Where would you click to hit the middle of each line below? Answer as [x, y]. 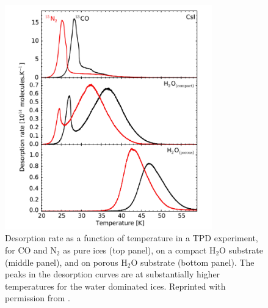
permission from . [38, 298]
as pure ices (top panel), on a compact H [139, 250]
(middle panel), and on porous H [66, 262]
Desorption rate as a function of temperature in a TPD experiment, [132, 238]
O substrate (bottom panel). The [193, 262]
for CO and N [31, 250]
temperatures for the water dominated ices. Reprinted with [115, 286]
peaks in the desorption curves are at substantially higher [113, 274]
